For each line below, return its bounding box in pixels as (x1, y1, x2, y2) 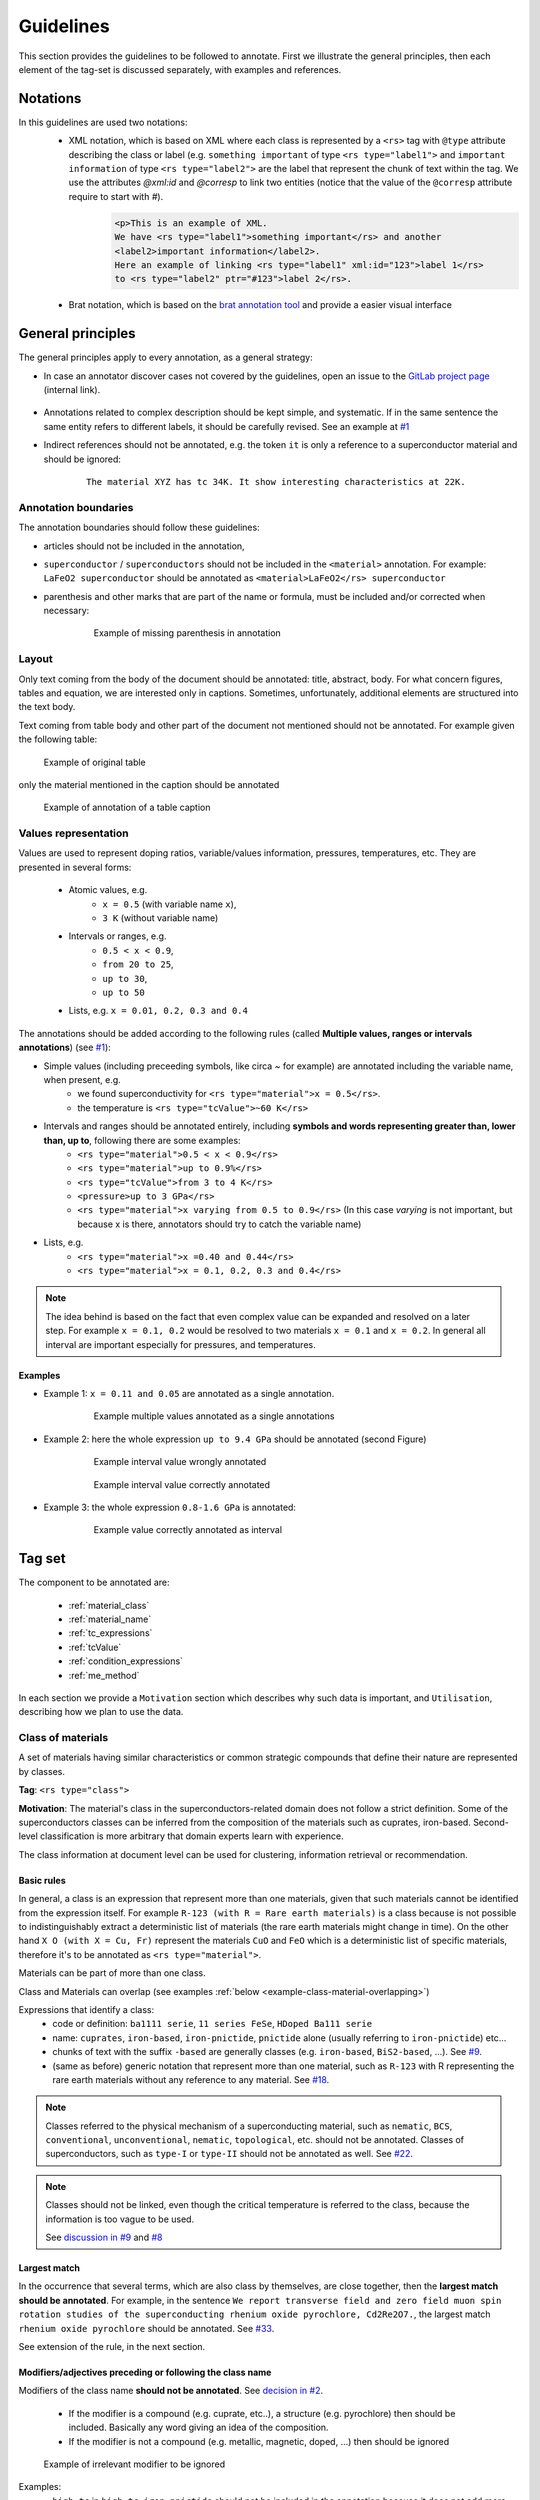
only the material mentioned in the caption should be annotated (18, 778, 280, 790)
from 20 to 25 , (102, 958, 174, 970)
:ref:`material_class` (68, 1599, 150, 1611)
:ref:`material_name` (68, 1613, 152, 1625)
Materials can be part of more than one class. (18, 1967, 207, 1979)
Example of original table (43, 756, 147, 768)
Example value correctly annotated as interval (93, 1524, 283, 1536)
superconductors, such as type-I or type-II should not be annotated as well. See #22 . (45, 2148, 414, 2160)
